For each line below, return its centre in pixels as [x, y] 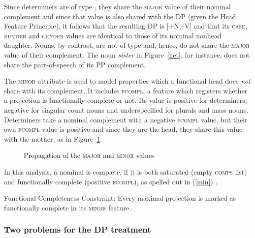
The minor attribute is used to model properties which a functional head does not [127, 81]
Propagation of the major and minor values [89, 155]
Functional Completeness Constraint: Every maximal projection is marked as [120, 198]
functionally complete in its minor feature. [68, 207]
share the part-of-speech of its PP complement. [75, 64]
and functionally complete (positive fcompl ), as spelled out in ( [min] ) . [111, 181]
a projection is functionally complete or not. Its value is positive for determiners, [126, 100]
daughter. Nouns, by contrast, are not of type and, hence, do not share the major [127, 45]
